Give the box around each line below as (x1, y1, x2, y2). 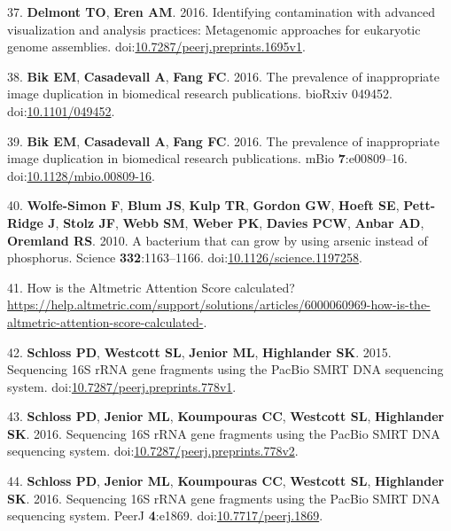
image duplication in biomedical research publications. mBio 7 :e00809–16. (7, 149, 408, 168)
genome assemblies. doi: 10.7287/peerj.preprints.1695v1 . (7, 37, 306, 56)
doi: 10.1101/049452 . (7, 101, 115, 120)
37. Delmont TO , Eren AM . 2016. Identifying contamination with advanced (7, 3, 435, 20)
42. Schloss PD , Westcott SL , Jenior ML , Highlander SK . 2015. (7, 342, 392, 361)
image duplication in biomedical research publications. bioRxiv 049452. (7, 84, 393, 103)
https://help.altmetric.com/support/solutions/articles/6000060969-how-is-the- (7, 295, 431, 314)
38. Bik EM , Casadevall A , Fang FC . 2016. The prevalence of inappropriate (7, 66, 439, 85)
